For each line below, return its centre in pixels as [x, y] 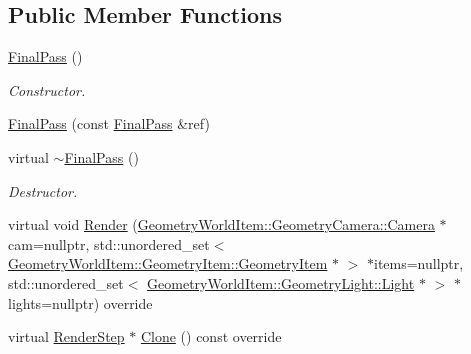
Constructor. [47, 89]
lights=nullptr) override [80, 302]
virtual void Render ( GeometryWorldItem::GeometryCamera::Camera [221, 224]
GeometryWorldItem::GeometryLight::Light [281, 282]
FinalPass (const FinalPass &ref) [109, 123]
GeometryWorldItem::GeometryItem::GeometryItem [168, 263]
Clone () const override [211, 336]
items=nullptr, [419, 263]
